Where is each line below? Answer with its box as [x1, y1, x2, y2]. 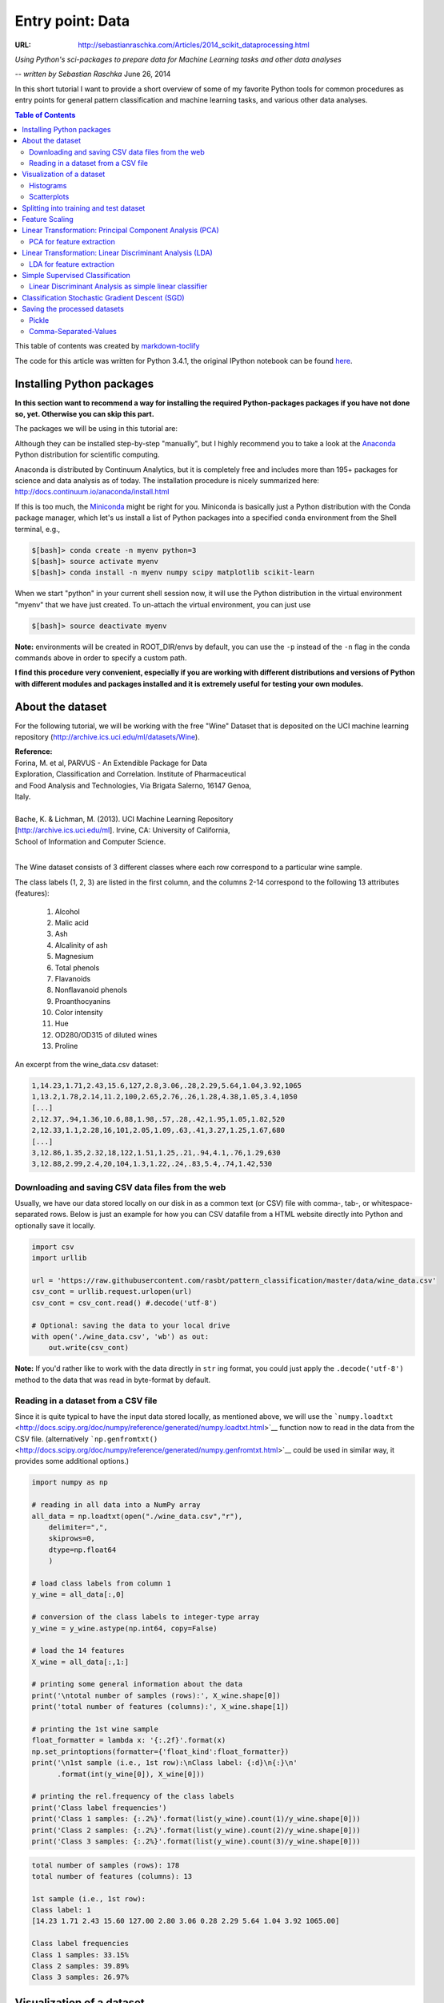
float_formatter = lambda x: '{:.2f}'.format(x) [31, 1735, 226, 1745]
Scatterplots [29, 192, 70, 202]
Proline [54, 1042, 78, 1051]
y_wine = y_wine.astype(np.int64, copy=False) [31, 1623, 218, 1633]
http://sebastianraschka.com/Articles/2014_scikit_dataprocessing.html [78, 40, 310, 50]
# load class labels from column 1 [31, 1578, 171, 1588]
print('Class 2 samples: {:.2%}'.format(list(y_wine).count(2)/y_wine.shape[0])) [31, 1825, 362, 1835]
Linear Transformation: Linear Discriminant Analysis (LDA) [22, 248, 214, 258]
